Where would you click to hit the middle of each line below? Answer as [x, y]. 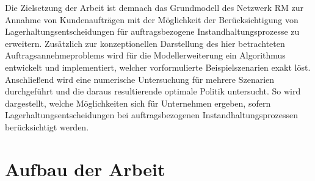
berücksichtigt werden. [47, 126]
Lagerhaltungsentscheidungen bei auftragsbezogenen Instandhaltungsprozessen [152, 115]
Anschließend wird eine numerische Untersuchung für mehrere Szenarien [140, 79]
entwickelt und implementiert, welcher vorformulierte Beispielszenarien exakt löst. [158, 67]
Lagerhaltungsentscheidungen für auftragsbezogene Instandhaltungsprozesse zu [152, 31]
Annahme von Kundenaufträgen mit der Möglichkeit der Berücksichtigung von [152, 19]
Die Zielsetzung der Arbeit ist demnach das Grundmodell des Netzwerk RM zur [154, 7]
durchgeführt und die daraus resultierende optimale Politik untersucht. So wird [153, 91]
